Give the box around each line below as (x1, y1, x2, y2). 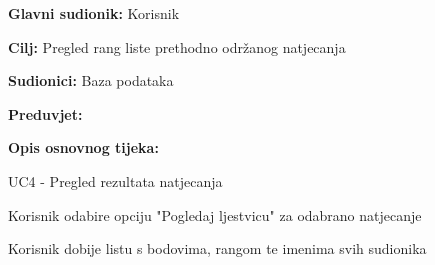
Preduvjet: (8, 103, 83, 124)
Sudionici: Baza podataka (8, 70, 174, 91)
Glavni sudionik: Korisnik (8, 3, 180, 23)
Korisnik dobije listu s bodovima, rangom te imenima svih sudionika (8, 238, 427, 259)
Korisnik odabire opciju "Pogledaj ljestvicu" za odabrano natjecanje (8, 204, 422, 225)
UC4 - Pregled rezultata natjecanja (8, 170, 223, 191)
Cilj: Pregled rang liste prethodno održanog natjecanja (8, 36, 346, 57)
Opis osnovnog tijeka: (8, 137, 159, 158)
